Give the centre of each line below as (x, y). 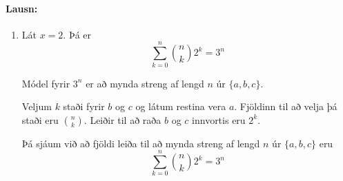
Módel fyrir (46, 83)
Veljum (37, 106)
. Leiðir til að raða (122, 119)
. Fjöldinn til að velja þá (286, 106)
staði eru (40, 119)
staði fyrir (84, 106)
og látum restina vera (181, 106)
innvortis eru (219, 119)
